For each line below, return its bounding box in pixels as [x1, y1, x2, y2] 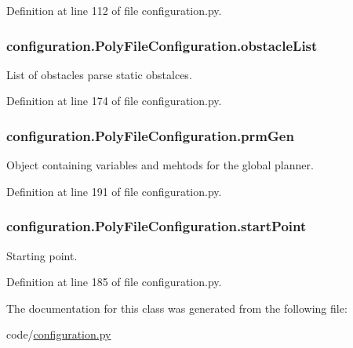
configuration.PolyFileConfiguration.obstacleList [6, 35, 318, 55]
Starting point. [6, 247, 78, 263]
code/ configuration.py [6, 326, 111, 343]
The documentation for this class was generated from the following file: [6, 299, 348, 316]
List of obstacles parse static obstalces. [6, 66, 192, 82]
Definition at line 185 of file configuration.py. [6, 274, 222, 290]
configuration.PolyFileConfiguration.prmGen [6, 125, 294, 145]
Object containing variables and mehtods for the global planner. [6, 157, 314, 173]
